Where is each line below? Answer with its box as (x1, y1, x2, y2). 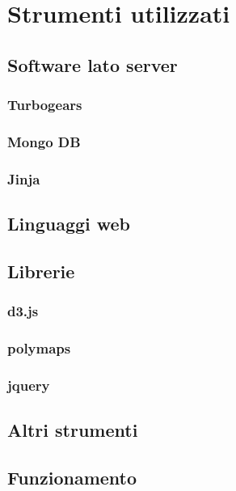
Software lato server (7, 52, 178, 77)
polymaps (7, 338, 71, 358)
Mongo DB (7, 131, 81, 151)
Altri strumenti (7, 417, 138, 442)
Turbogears (7, 95, 82, 115)
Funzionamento (7, 464, 137, 489)
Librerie (7, 258, 75, 283)
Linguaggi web (7, 211, 131, 236)
